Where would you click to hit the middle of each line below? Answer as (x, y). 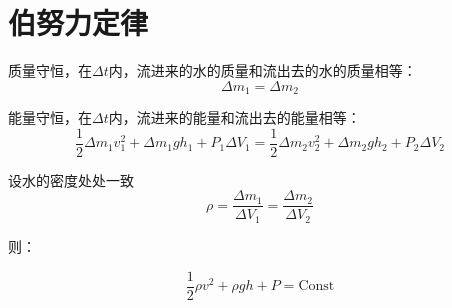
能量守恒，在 (50, 117)
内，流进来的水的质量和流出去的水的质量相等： (262, 70)
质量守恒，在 (50, 70)
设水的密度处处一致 (71, 179)
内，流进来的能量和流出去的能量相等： (234, 117)
